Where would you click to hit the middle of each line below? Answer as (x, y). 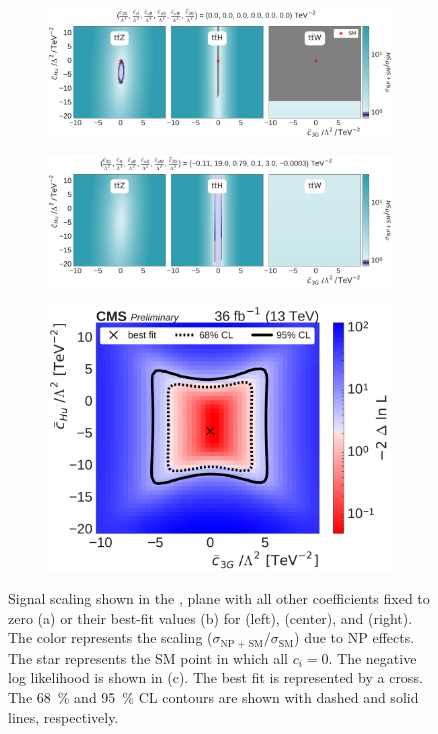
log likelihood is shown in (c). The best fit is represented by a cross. (215, 677)
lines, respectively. (63, 716)
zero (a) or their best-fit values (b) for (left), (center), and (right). (210, 617)
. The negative (372, 657)
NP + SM (242, 643)
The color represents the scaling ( (110, 637)
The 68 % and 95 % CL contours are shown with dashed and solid (213, 697)
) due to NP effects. (354, 637)
